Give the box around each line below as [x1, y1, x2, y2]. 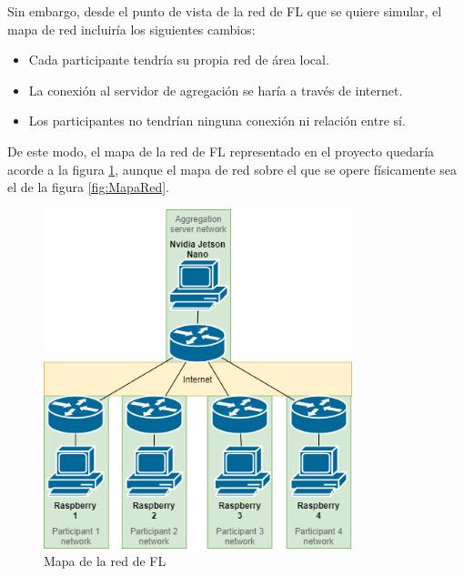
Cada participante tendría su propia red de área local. [28, 50, 329, 69]
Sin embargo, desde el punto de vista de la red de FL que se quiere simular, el [7, 2, 442, 20]
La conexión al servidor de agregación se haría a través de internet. [28, 80, 403, 99]
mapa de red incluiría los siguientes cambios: [7, 19, 256, 38]
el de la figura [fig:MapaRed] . [7, 177, 170, 197]
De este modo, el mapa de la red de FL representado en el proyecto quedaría [7, 141, 435, 160]
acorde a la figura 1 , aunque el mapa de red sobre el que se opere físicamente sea [7, 159, 457, 178]
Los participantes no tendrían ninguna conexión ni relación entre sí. [28, 111, 406, 130]
